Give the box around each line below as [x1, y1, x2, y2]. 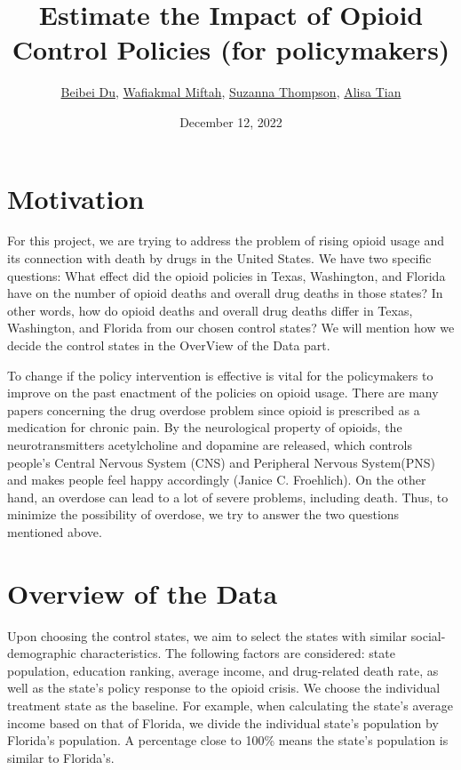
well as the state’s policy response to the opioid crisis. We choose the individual [7, 678, 441, 697]
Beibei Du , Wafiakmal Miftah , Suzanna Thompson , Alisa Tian [60, 83, 401, 101]
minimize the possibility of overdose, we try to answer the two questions [7, 505, 400, 524]
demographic [7, 644, 76, 662]
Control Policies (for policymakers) [12, 31, 450, 68]
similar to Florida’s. [7, 748, 115, 766]
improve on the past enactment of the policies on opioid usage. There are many [7, 383, 439, 402]
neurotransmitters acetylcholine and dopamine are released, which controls [7, 435, 412, 453]
